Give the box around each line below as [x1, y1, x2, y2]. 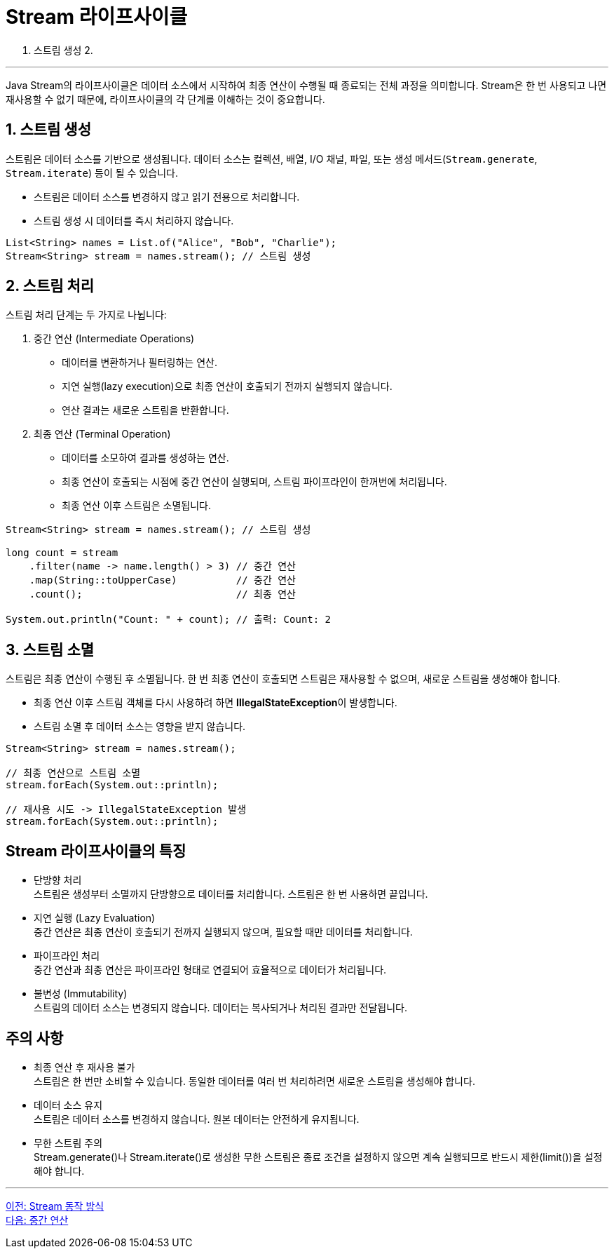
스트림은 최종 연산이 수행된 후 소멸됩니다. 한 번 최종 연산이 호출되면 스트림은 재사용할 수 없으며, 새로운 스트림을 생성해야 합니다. [6, 673, 561, 685]
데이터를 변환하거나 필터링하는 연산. [62, 356, 217, 369]
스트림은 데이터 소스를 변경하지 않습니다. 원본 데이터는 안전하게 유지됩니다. [34, 1112, 360, 1125]
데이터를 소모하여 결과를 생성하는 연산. [62, 452, 229, 464]
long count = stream [6, 547, 118, 559]
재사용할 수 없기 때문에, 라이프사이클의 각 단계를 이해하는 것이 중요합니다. [6, 93, 325, 105]
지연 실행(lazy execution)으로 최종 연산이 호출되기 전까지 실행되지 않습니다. [62, 380, 393, 393]
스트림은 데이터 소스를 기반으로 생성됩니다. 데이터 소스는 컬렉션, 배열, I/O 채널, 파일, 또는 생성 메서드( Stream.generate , [6, 152, 538, 165]
